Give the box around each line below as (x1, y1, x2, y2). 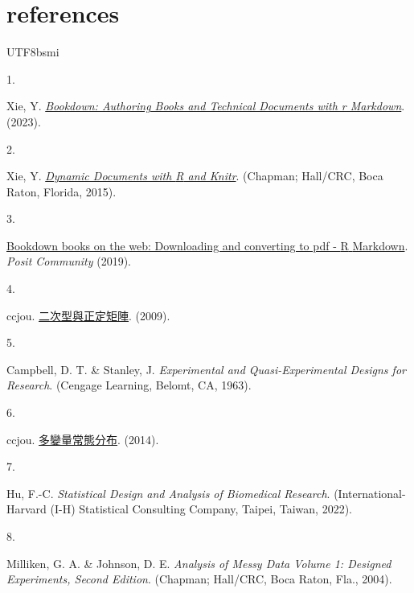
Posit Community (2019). (6, 253, 132, 270)
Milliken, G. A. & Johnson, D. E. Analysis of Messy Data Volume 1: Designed (6, 554, 391, 571)
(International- (334, 484, 406, 501)
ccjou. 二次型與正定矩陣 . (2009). (6, 307, 170, 323)
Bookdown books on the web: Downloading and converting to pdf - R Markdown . (6, 237, 408, 253)
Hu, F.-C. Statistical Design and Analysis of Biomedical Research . (6, 484, 330, 501)
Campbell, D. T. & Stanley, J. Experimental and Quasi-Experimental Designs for (6, 360, 406, 377)
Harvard (6, 500, 47, 517)
